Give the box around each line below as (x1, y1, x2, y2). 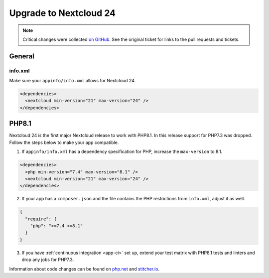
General (9, 52, 35, 60)
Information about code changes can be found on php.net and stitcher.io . (9, 266, 159, 272)
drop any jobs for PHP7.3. (21, 257, 74, 263)
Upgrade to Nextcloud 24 (9, 7, 116, 18)
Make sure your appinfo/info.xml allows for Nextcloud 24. (9, 78, 136, 84)
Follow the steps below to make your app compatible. (9, 139, 119, 145)
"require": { (25, 216, 57, 222)
